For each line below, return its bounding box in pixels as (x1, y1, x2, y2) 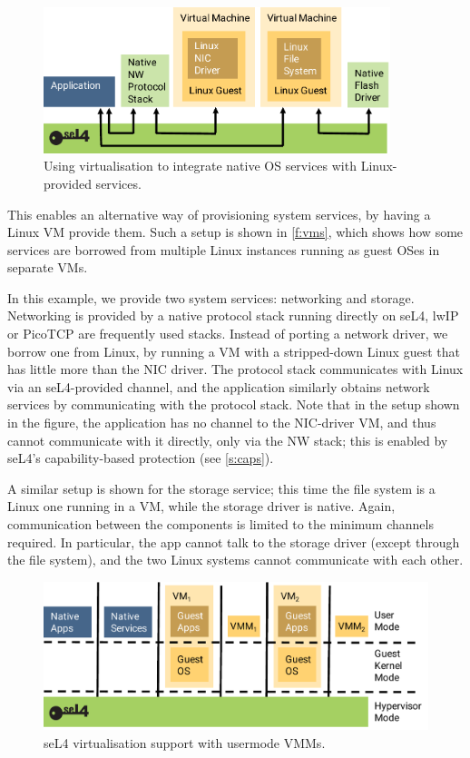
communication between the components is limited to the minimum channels (7, 515, 434, 533)
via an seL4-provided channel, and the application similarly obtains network (7, 377, 430, 396)
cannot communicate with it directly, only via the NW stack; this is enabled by (7, 430, 448, 449)
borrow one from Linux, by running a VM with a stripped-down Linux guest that (7, 341, 460, 360)
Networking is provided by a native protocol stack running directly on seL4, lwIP (7, 306, 459, 325)
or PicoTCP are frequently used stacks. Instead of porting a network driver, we (7, 324, 448, 343)
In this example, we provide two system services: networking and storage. (7, 288, 415, 307)
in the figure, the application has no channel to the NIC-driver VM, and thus (7, 413, 436, 432)
